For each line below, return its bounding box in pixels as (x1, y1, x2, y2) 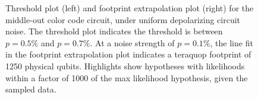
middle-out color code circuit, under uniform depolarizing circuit (5, 13, 241, 25)
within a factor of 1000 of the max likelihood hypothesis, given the (5, 71, 248, 84)
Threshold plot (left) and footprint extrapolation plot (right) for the (5, 2, 254, 14)
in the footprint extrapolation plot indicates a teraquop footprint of (5, 48, 251, 60)
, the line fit (210, 36, 253, 49)
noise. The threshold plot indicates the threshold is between (5, 25, 223, 37)
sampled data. (5, 83, 56, 95)
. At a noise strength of (90, 36, 175, 49)
